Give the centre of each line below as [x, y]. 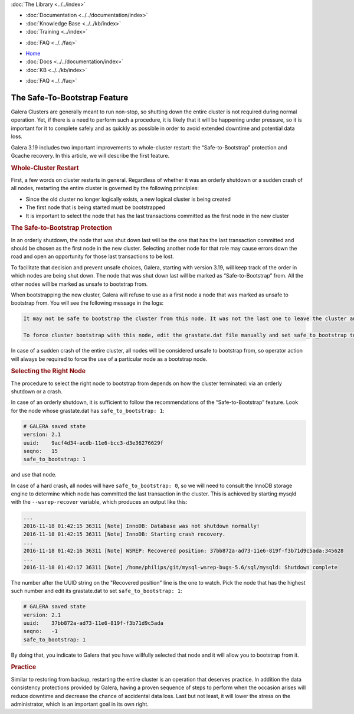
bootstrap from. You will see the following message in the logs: [87, 303]
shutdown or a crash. [37, 391]
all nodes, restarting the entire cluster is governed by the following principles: [105, 188]
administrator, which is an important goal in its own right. [80, 704]
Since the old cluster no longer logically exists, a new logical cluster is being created [128, 199]
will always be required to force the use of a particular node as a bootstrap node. [109, 359]
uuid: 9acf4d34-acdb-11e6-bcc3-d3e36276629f [93, 443]
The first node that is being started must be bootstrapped [95, 207]
